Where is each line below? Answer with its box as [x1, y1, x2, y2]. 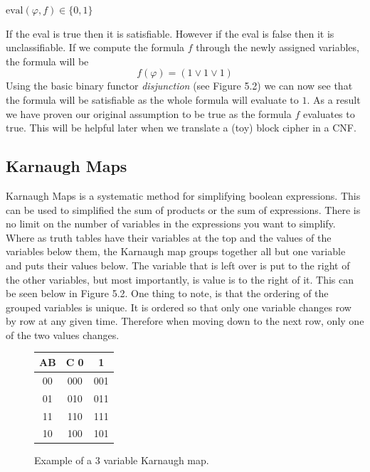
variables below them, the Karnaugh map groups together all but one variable [6, 244, 346, 259]
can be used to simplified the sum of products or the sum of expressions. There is [6, 202, 361, 217]
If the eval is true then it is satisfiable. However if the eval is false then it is [6, 26, 334, 41]
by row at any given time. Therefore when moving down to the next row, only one [6, 313, 364, 328]
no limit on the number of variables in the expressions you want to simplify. [6, 216, 336, 231]
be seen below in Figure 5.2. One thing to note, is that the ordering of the [6, 286, 329, 301]
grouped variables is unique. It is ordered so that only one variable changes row [6, 299, 351, 314]
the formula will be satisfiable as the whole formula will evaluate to [6, 92, 299, 107]
